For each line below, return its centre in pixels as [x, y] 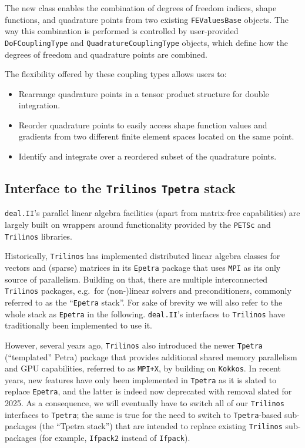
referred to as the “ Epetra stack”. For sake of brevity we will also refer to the [144, 302]
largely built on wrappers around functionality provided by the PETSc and [138, 225]
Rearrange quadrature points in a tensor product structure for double [144, 93]
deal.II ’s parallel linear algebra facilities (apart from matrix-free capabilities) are [152, 213]
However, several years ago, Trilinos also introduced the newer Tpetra [134, 345]
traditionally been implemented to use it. [78, 325]
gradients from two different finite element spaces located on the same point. [156, 136]
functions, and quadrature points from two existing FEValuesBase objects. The [147, 19]
